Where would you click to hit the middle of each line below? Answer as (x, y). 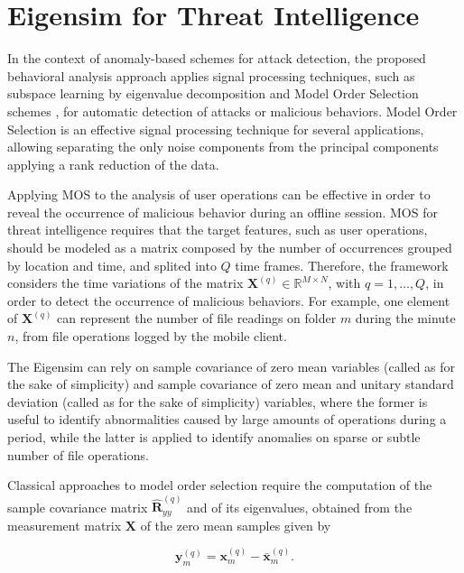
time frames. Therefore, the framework (342, 265)
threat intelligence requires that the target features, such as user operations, (218, 230)
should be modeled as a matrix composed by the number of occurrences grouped (230, 248)
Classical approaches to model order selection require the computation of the (220, 485)
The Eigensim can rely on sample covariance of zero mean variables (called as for (232, 366)
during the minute (405, 318)
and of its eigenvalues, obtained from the (300, 507)
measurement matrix (65, 525)
